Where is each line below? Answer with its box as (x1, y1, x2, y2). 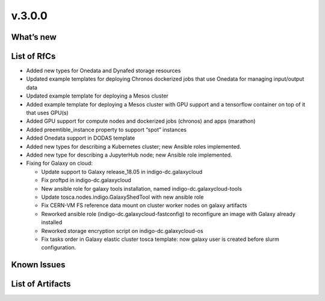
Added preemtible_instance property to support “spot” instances (26, 126, 187, 133)
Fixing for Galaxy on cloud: (26, 160, 93, 167)
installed (41, 219, 63, 226)
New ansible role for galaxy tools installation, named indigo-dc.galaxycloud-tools (41, 185, 242, 192)
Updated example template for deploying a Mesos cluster (26, 92, 169, 99)
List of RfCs (11, 51, 56, 61)
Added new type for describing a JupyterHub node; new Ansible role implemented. (26, 151, 232, 158)
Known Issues (11, 259, 66, 270)
